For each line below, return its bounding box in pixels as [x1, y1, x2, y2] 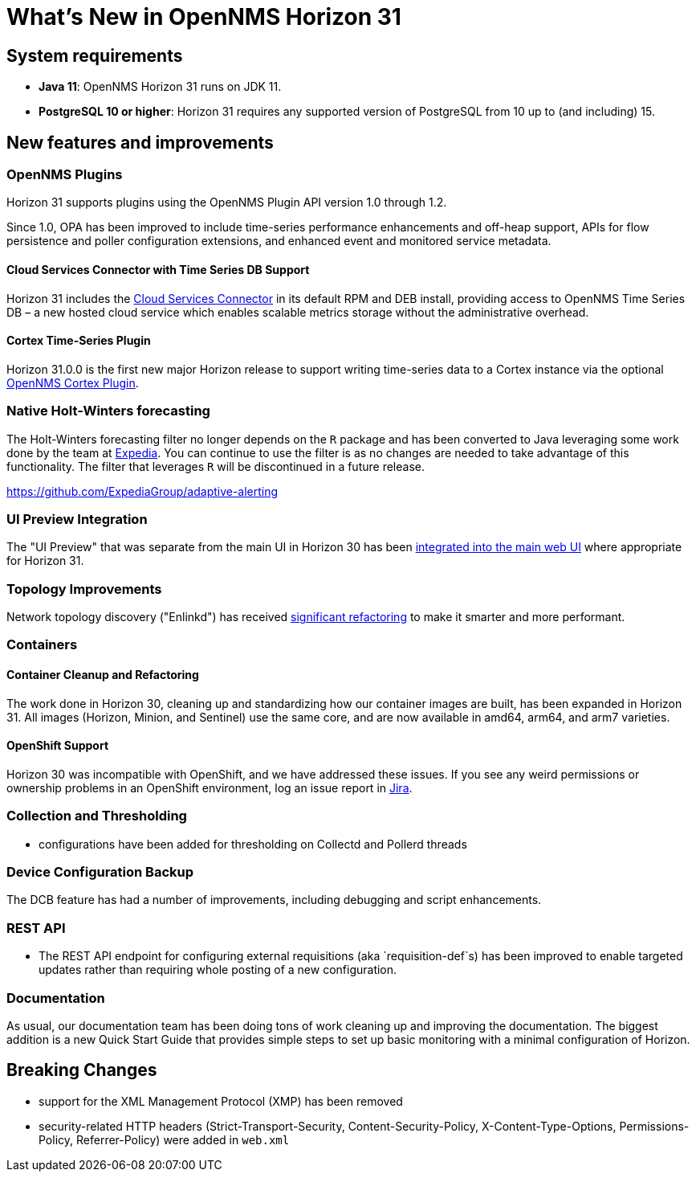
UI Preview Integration [6, 510, 148, 527]
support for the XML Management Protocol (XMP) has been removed [39, 1094, 403, 1108]
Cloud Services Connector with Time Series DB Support [6, 263, 310, 276]
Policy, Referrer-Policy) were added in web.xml [39, 1132, 290, 1147]
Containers [6, 636, 78, 653]
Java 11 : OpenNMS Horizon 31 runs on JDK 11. [39, 80, 282, 94]
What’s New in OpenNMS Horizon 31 [6, 3, 401, 31]
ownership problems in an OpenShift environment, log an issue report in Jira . [6, 780, 413, 795]
